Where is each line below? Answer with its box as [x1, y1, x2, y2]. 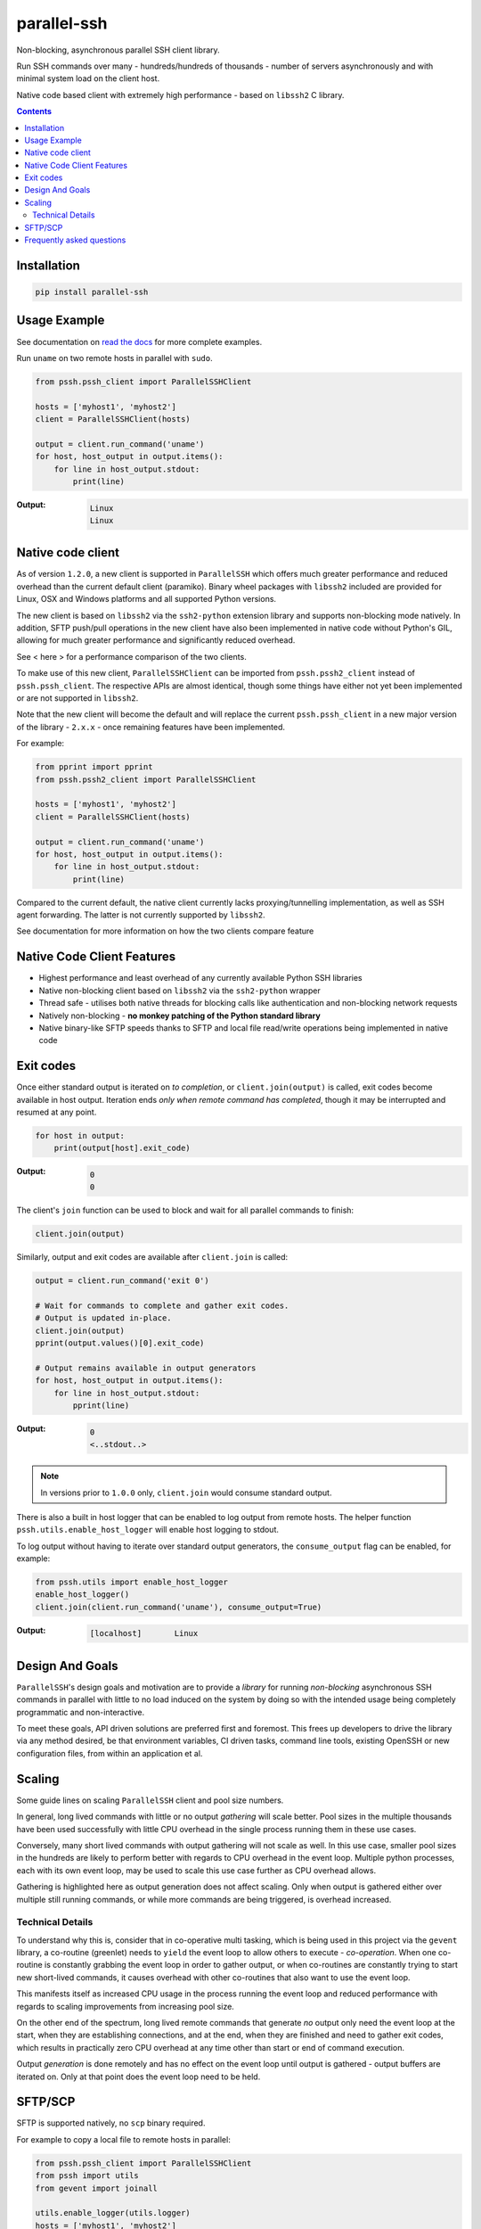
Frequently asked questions [24, 234, 126, 245]
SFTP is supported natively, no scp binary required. [16, 2118, 206, 2128]
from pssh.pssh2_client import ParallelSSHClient [35, 774, 257, 785]
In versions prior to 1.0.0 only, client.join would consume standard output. [40, 1487, 332, 1498]
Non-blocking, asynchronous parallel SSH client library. [16, 45, 220, 55]
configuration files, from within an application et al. [16, 1748, 203, 1758]
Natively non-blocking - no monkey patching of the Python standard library [38, 1010, 321, 1021]
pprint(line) [72, 1401, 130, 1411]
